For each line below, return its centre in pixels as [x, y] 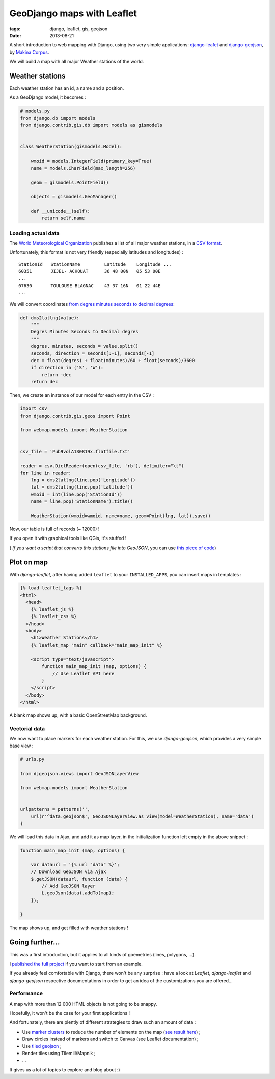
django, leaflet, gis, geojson [79, 29]
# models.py [35, 111]
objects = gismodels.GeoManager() [74, 197]
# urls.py [32, 759]
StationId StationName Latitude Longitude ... [95, 264]
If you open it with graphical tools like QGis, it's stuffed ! [68, 538]
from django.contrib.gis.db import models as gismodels [91, 125]
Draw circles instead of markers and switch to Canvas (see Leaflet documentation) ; [110, 1039]
